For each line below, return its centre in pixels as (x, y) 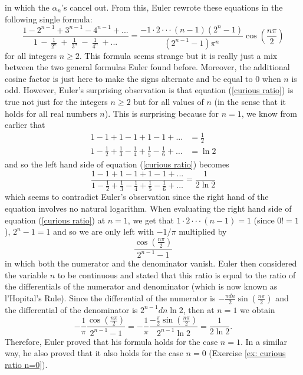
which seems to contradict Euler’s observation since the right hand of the (137, 197)
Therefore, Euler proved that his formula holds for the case (111, 341)
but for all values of (169, 101)
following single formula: (49, 19)
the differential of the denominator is (71, 309)
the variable (26, 274)
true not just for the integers (56, 101)
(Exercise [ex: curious (247, 353)
